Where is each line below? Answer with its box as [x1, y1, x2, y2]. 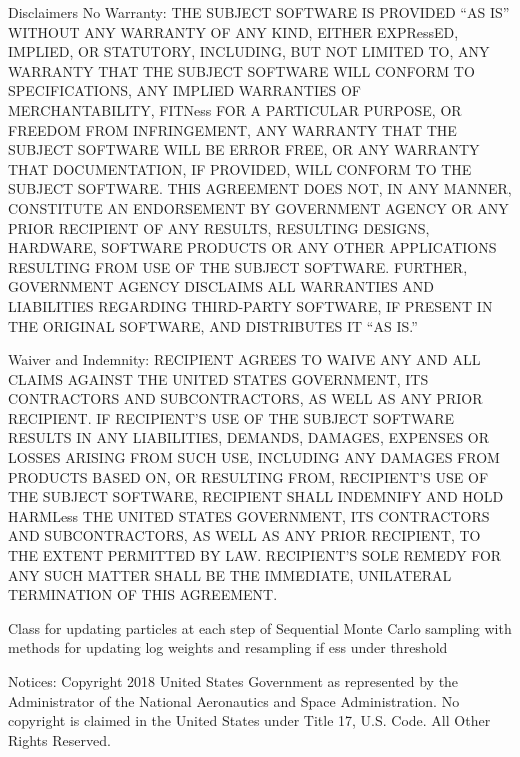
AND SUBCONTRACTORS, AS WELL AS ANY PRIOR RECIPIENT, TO [8, 525, 481, 546]
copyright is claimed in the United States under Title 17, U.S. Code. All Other [8, 710, 491, 731]
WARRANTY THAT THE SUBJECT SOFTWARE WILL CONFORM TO [8, 60, 475, 81]
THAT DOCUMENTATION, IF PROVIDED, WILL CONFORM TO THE [8, 158, 472, 179]
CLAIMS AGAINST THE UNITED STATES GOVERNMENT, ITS [8, 368, 429, 389]
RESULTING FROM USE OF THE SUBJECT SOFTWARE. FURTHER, [8, 256, 468, 277]
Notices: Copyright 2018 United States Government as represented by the [8, 671, 459, 691]
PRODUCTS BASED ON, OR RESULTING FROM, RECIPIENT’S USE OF [8, 466, 489, 487]
